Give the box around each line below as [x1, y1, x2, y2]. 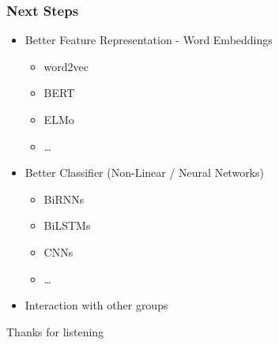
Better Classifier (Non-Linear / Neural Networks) [25, 164, 264, 181]
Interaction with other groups [25, 297, 168, 313]
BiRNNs [43, 190, 85, 207]
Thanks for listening [6, 323, 104, 339]
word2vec [43, 58, 89, 74]
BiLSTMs [43, 217, 91, 234]
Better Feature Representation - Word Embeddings [25, 32, 273, 48]
